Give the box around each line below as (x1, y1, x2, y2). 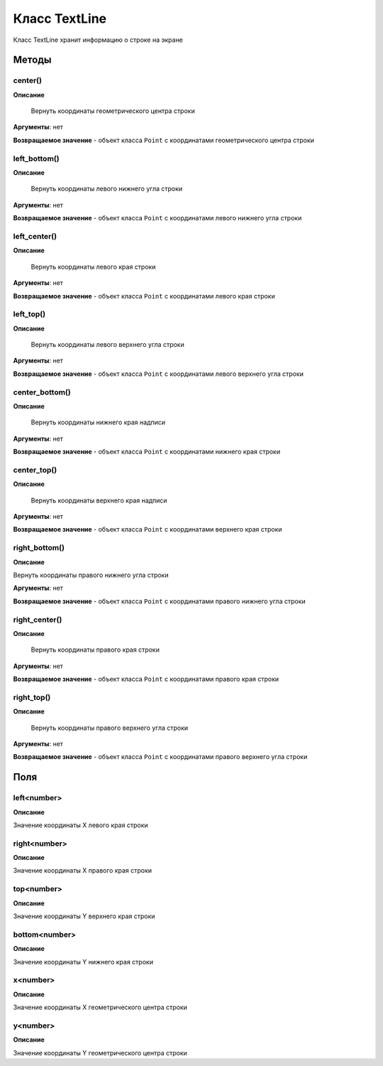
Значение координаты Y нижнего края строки (13, 957, 154, 966)
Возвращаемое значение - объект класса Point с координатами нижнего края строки (13, 448, 280, 456)
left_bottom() (13, 154, 60, 163)
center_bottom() (13, 387, 71, 397)
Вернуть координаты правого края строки (30, 645, 160, 654)
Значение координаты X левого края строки (13, 821, 148, 829)
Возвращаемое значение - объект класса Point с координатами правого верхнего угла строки (13, 753, 308, 761)
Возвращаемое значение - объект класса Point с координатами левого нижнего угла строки (13, 214, 302, 222)
